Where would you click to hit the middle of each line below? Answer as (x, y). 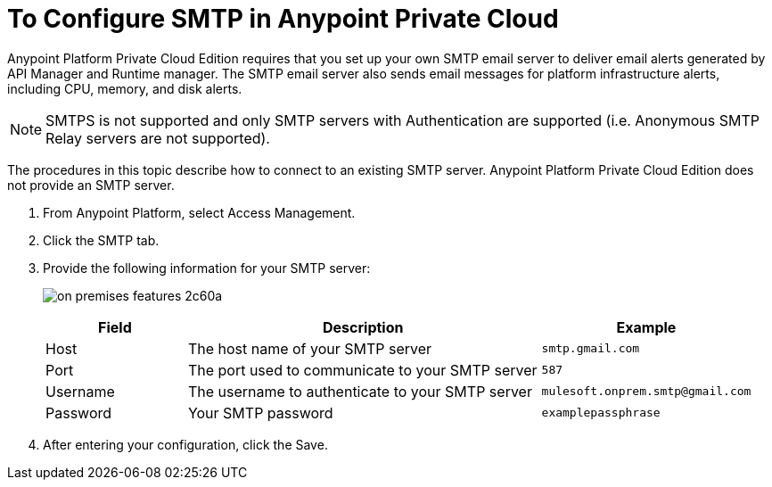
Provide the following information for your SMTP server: (207, 268)
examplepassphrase (601, 413)
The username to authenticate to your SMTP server (360, 391)
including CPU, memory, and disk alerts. (125, 88)
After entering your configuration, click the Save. (185, 444)
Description (363, 327)
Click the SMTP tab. (101, 240)
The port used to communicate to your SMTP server (362, 370)
